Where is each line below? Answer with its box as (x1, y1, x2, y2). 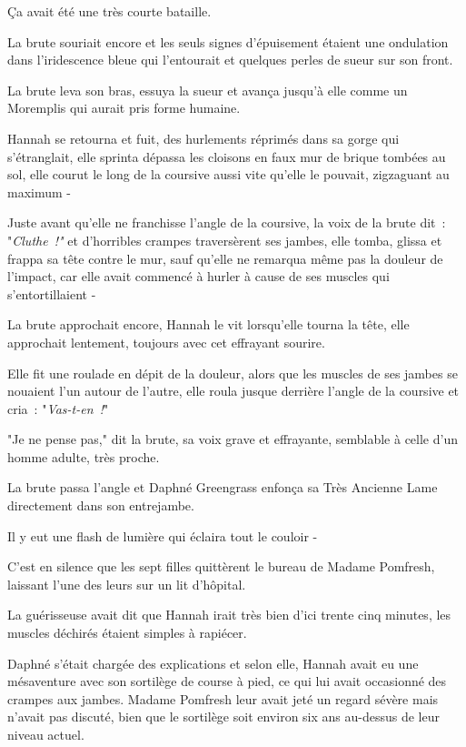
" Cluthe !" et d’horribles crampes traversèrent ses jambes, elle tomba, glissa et (7, 230, 442, 249)
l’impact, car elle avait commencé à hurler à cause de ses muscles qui (7, 267, 390, 286)
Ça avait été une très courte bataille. (7, 2, 212, 20)
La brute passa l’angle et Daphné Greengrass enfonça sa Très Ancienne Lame (7, 478, 438, 497)
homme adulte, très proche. (7, 447, 160, 466)
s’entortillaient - (7, 284, 96, 303)
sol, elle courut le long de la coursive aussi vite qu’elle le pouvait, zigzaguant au (7, 165, 450, 184)
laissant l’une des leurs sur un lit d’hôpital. (7, 574, 246, 593)
